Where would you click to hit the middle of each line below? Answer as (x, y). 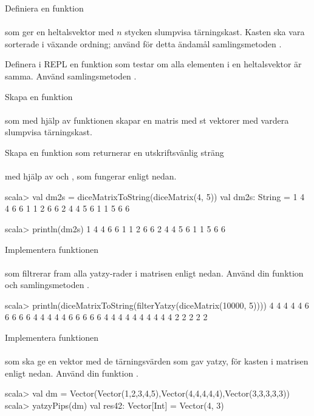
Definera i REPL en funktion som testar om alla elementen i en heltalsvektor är (153, 64)
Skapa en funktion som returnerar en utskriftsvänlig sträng (114, 152)
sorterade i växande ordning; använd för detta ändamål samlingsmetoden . (143, 43)
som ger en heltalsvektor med (60, 32)
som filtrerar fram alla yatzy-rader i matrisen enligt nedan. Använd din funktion (154, 273)
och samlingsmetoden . (47, 285)
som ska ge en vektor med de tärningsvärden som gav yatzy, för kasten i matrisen (157, 361)
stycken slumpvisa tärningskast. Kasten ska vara (215, 32)
